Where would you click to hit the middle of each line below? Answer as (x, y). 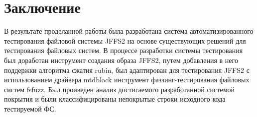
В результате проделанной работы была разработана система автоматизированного (129, 31)
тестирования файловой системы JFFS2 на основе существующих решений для (125, 40)
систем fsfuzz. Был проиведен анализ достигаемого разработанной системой (119, 89)
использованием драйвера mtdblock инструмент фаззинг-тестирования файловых (127, 80)
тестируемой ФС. (30, 108)
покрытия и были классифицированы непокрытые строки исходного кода (115, 99)
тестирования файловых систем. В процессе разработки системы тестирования (124, 50)
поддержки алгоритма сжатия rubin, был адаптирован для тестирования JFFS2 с (127, 70)
